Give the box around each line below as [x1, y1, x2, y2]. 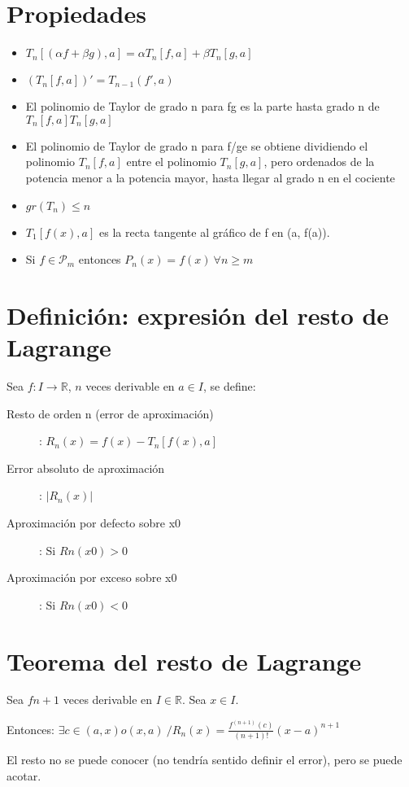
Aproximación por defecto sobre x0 [7, 514, 181, 531]
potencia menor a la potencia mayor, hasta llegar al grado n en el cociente [25, 168, 395, 186]
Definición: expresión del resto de [7, 298, 389, 331]
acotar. [7, 767, 41, 784]
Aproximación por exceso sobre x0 [7, 569, 177, 586]
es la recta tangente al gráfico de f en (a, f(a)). [98, 223, 330, 240]
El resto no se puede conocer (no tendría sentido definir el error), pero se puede [7, 751, 402, 768]
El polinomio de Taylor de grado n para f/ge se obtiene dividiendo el [25, 137, 368, 154]
